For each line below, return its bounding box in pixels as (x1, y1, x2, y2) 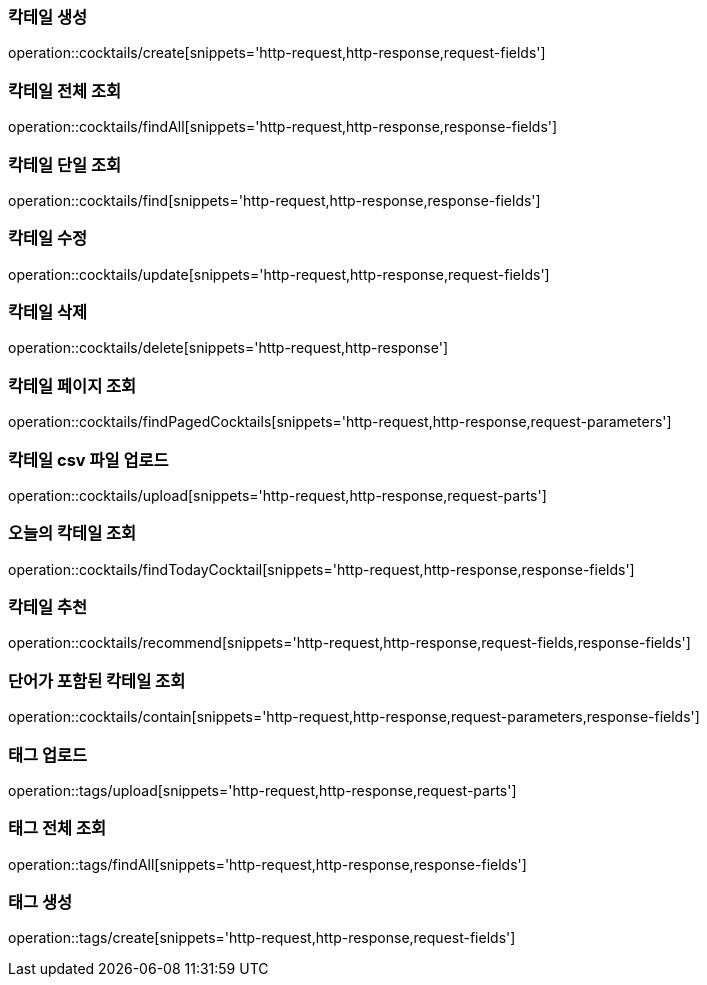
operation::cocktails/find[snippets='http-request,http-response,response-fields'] (8, 191, 541, 209)
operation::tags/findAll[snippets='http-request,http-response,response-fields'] (8, 855, 527, 873)
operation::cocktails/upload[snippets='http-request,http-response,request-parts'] (8, 486, 547, 504)
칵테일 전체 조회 (8, 80, 122, 101)
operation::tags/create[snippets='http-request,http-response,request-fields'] (8, 929, 516, 947)
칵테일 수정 (8, 228, 88, 249)
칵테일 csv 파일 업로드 (8, 449, 169, 470)
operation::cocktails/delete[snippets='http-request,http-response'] (8, 339, 449, 357)
